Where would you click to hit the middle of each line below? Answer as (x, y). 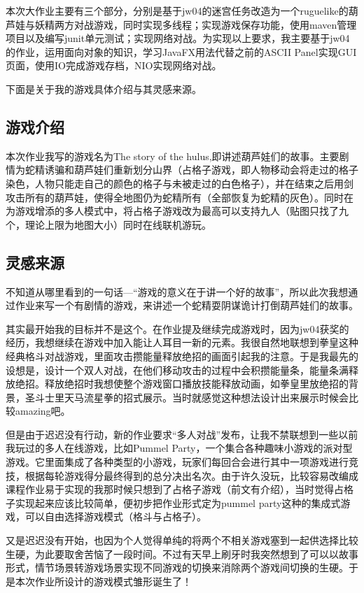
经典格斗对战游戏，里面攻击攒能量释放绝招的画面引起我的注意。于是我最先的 (182, 356)
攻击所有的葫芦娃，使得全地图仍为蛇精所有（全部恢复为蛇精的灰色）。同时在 (180, 197)
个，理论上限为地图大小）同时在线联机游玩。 (108, 224)
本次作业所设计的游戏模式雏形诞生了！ (103, 581)
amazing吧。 (43, 411)
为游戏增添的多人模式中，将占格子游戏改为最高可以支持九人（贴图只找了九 (177, 211)
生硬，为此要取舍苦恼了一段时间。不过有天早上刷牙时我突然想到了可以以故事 (182, 553)
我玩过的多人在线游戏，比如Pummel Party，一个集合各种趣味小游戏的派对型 (179, 448)
